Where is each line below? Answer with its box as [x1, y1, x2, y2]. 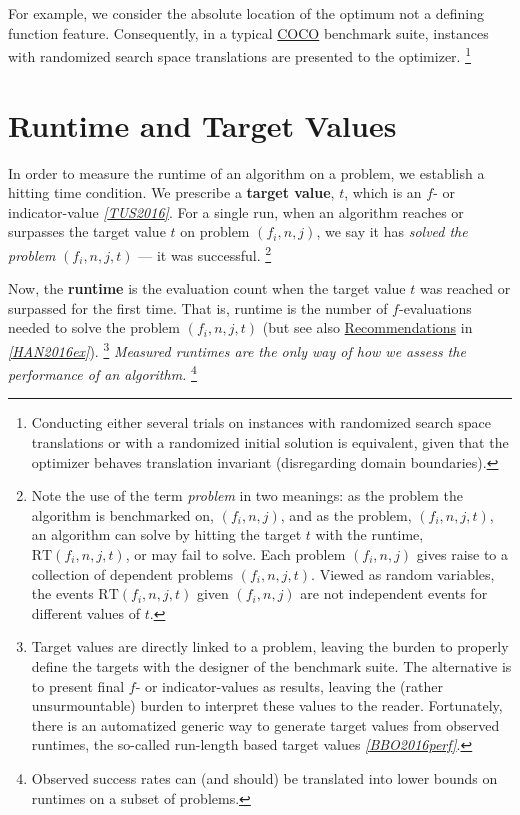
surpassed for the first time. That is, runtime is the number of [8, 297, 388, 318]
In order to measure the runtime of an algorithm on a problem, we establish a [8, 162, 485, 183]
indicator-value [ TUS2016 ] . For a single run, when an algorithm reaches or [8, 201, 464, 222]
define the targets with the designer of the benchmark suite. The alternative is [31, 656, 512, 676]
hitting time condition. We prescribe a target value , [8, 182, 335, 203]
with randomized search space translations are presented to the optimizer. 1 [8, 43, 471, 66]
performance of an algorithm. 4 [8, 361, 197, 384]
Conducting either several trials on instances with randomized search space [31, 412, 491, 433]
